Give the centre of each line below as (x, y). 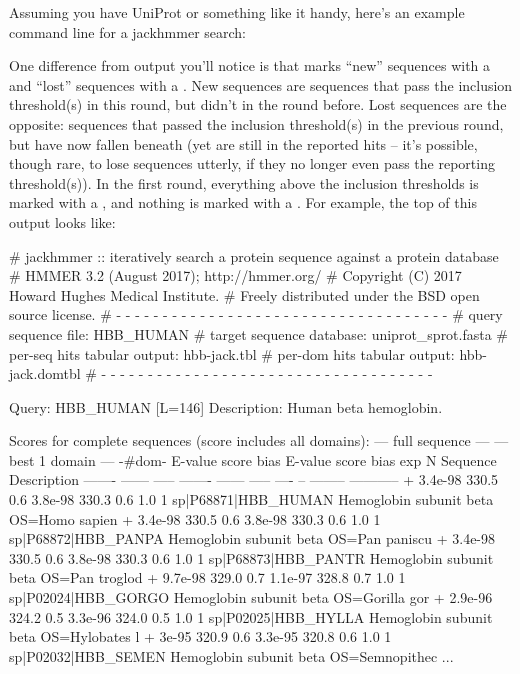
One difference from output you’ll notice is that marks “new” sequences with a (250, 65)
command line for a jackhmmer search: (128, 31)
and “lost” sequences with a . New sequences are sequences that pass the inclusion (261, 84)
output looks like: (62, 221)
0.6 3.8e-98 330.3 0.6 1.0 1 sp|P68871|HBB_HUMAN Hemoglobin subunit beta (251, 499)
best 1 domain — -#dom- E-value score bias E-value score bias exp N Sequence (253, 459)
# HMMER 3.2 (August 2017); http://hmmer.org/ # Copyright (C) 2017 (235, 275)
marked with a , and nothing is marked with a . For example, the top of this (243, 202)
